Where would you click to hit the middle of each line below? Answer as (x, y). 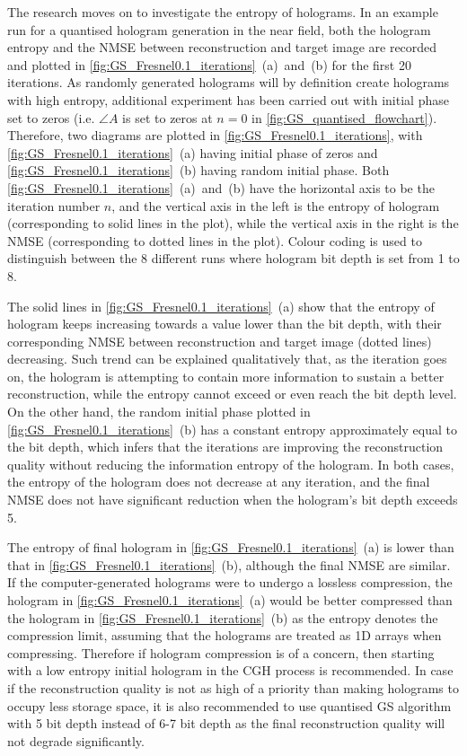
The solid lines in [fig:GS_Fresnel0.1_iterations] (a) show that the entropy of (221, 306)
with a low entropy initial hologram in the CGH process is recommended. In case (230, 670)
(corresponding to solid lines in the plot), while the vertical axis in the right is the (233, 223)
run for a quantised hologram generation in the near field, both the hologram (219, 29)
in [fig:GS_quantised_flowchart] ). (344, 117)
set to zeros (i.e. (51, 117)
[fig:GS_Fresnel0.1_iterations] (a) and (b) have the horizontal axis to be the (221, 187)
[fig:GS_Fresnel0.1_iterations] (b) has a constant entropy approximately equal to (232, 429)
